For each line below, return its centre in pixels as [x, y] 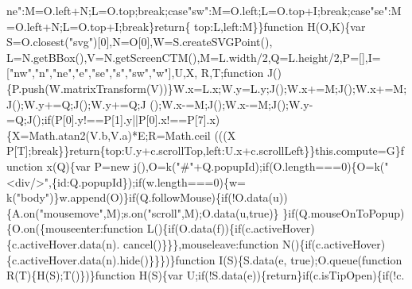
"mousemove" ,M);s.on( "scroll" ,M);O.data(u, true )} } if [167, 212]
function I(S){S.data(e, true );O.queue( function [289, 259]
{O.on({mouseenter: [55, 228]
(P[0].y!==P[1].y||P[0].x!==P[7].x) [135, 119]
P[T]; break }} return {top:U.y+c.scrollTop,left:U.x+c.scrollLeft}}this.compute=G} [204, 150]
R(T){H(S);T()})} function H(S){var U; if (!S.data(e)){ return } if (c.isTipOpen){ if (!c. [206, 275]
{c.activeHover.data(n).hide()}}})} [91, 259]
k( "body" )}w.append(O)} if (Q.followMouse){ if [117, 197]
